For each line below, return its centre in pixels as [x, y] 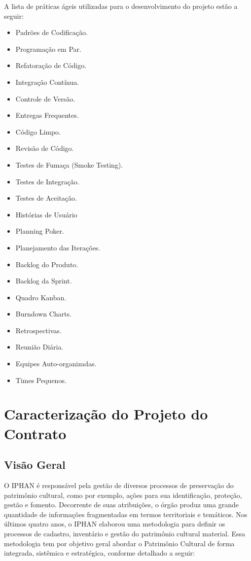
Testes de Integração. [47, 181]
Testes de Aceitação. [46, 198]
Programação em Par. [48, 49]
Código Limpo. [38, 131]
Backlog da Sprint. [44, 281]
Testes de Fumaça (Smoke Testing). [69, 164]
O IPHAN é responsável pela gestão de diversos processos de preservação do [119, 485]
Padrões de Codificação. [52, 32]
